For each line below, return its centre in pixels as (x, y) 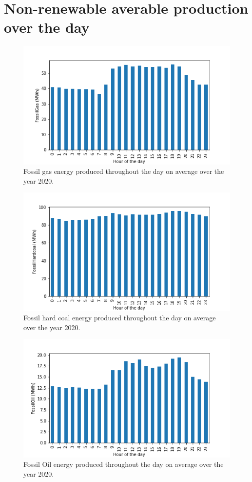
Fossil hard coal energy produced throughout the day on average (120, 318)
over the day (47, 27)
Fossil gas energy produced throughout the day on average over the (124, 171)
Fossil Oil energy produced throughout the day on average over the (124, 464)
